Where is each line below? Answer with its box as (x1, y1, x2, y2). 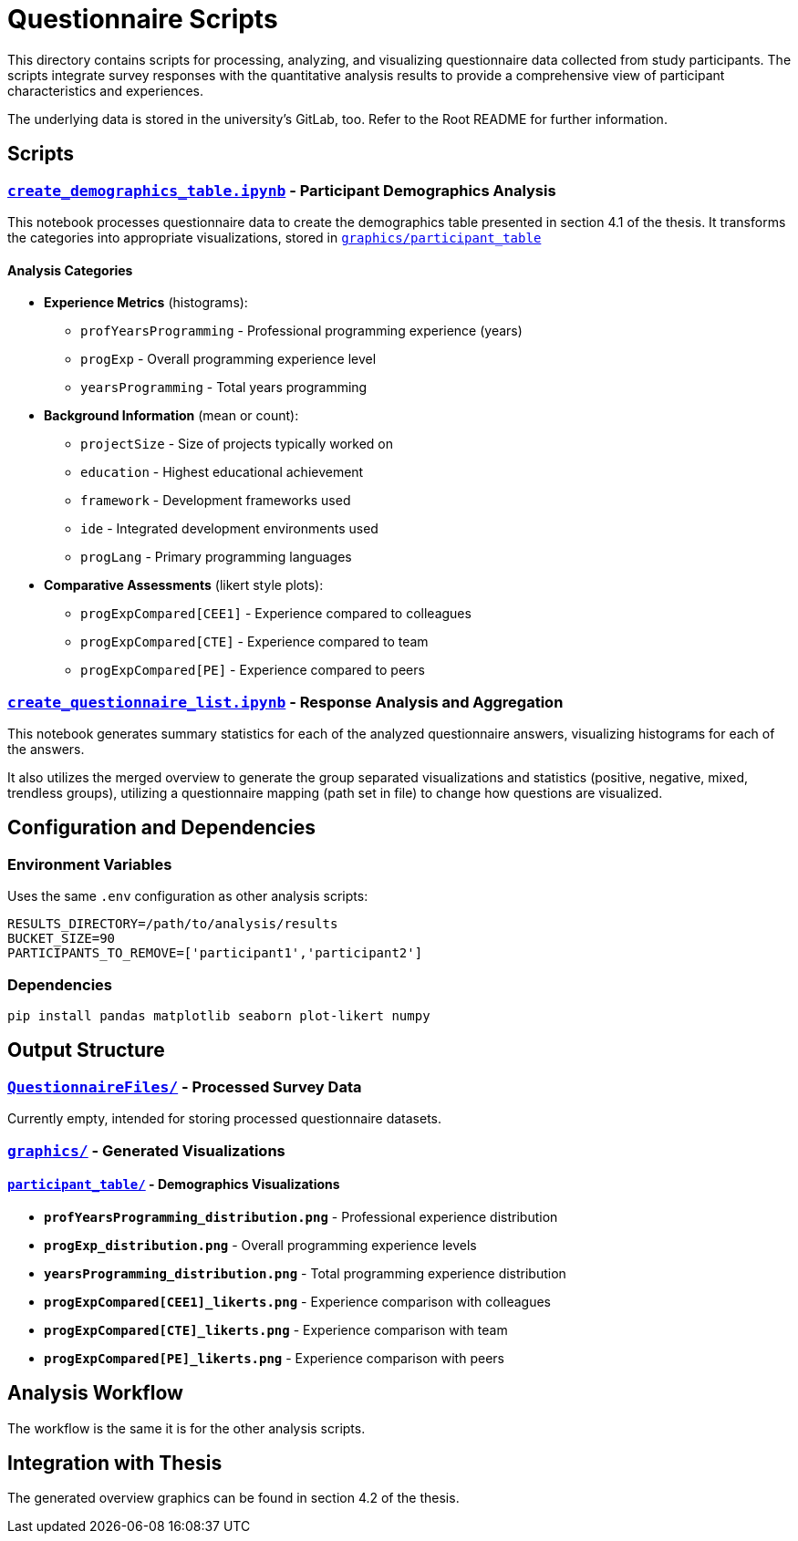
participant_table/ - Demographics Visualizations (7, 1176, 340, 1193)
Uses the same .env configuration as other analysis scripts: (7, 888, 368, 905)
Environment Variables (7, 854, 172, 874)
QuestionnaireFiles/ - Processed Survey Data (7, 1077, 362, 1096)
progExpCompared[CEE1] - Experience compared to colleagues (80, 605, 472, 622)
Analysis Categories (7, 262, 133, 278)
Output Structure (7, 1039, 165, 1062)
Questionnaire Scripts (7, 4, 278, 35)
